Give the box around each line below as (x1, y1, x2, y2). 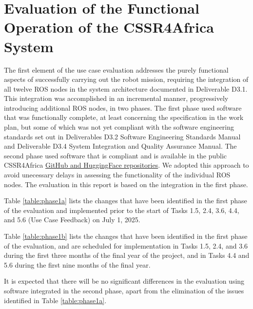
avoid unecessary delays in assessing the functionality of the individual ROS (4, 170, 231, 180)
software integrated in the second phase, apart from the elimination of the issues (4, 285, 244, 295)
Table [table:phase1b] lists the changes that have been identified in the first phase (4, 231, 248, 241)
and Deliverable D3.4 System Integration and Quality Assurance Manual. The (4, 141, 237, 151)
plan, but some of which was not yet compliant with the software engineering (4, 122, 234, 132)
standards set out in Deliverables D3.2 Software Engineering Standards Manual (4, 131, 241, 141)
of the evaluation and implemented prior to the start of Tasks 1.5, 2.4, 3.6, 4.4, (4, 205, 239, 215)
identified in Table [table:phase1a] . (4, 295, 107, 305)
